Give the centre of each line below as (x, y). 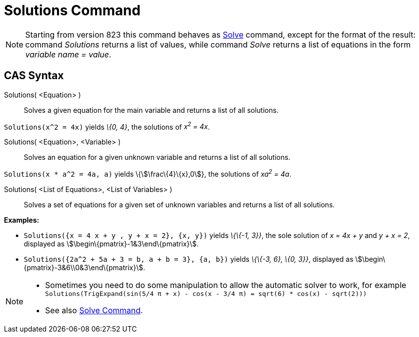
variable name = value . (68, 54)
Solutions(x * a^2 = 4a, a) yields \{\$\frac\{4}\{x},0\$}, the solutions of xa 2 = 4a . (148, 173)
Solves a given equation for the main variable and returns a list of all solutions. (151, 110)
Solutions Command (72, 10)
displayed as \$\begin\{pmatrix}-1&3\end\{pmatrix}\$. (111, 243)
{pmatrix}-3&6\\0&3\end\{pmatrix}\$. (84, 267)
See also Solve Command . (94, 310)
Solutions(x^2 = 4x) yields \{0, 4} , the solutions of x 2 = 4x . (107, 126)
